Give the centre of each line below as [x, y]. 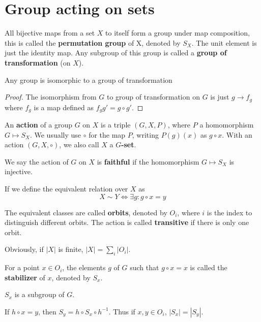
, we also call [79, 144]
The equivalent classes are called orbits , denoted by [86, 212]
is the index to [229, 212]
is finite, [71, 249]
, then [47, 311]
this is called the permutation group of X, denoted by [93, 42]
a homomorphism [227, 124]
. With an [237, 134]
